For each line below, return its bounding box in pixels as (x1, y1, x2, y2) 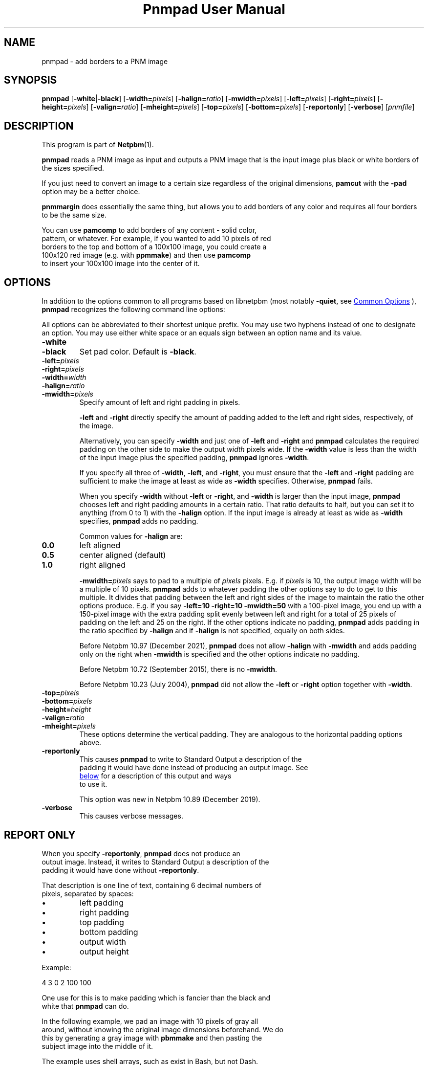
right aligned (79, 560, 126, 570)
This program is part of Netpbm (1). (42, 140, 154, 149)
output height (80, 946, 129, 956)
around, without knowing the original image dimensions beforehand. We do (42, 1025, 283, 1034)
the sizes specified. (42, 164, 104, 173)
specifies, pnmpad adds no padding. (79, 517, 198, 526)
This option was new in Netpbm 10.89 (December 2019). (79, 795, 260, 804)
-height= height (42, 705, 91, 714)
